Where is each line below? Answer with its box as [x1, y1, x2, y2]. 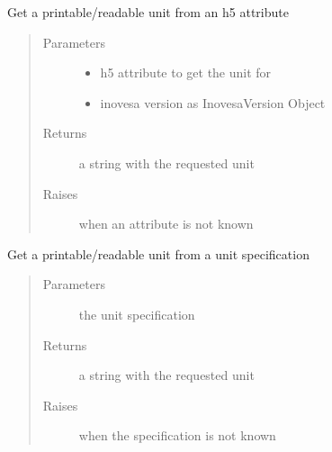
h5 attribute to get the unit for [100, 63, 272, 82]
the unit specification [78, 304, 195, 323]
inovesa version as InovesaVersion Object [100, 93, 326, 112]
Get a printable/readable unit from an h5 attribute [7, 3, 289, 21]
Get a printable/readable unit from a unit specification [7, 244, 310, 263]
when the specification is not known [78, 426, 276, 445]
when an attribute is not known [78, 214, 254, 233]
